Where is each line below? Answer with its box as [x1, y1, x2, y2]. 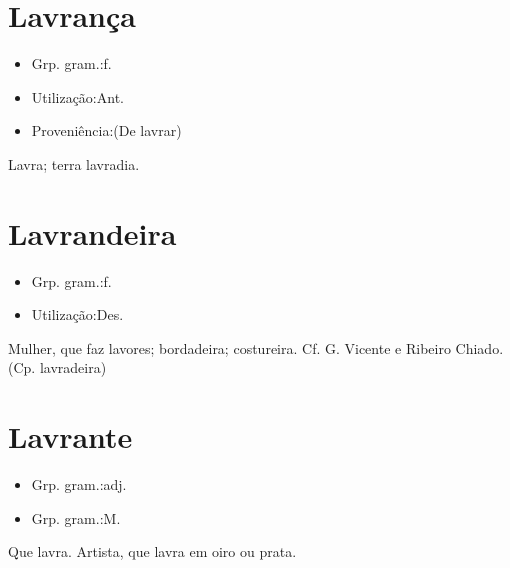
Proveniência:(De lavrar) [31, 120, 182, 141]
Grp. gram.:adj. [31, 474, 127, 495]
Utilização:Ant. [31, 86, 124, 107]
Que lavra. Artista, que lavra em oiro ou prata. [8, 541, 297, 562]
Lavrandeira [8, 212, 177, 253]
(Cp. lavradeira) [8, 357, 107, 378]
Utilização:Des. [31, 304, 124, 325]
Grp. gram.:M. [31, 507, 121, 528]
